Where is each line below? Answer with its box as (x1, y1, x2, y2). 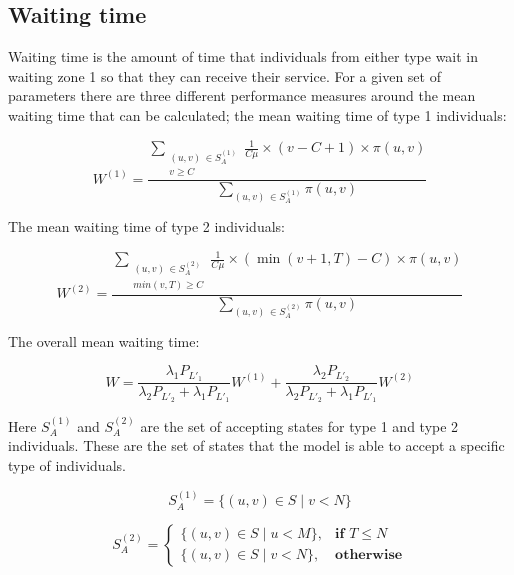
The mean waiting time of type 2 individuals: (8, 216, 285, 237)
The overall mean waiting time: (8, 330, 200, 351)
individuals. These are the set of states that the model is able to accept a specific (8, 435, 505, 456)
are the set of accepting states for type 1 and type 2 (140, 415, 459, 436)
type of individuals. (8, 455, 126, 476)
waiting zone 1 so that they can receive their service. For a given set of (8, 65, 441, 86)
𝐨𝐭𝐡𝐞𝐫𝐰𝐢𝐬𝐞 (335, 548, 403, 563)
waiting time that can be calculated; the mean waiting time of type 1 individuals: (8, 104, 507, 125)
